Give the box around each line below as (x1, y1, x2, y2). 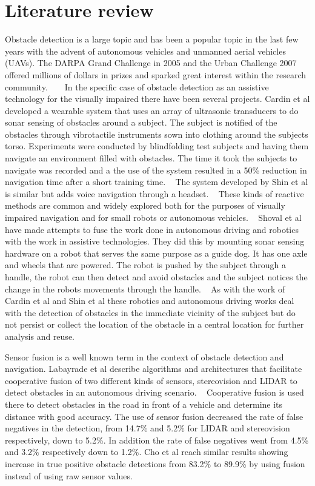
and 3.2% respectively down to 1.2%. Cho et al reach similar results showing (5, 445, 288, 458)
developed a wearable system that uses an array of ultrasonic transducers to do (5, 104, 299, 116)
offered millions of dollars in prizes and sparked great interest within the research (5, 68, 306, 81)
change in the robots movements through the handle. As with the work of (5, 282, 285, 295)
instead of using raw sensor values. (5, 469, 133, 482)
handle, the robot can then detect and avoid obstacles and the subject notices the (5, 271, 308, 283)
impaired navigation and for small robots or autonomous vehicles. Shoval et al (5, 211, 302, 224)
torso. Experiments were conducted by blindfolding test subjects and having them (5, 140, 309, 152)
